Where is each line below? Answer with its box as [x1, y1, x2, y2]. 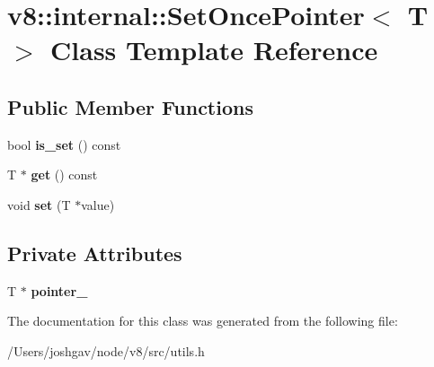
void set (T [7, 195, 71, 214]
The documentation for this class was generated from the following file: [7, 311, 398, 330]
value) [81, 195, 115, 214]
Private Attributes [7, 239, 182, 267]
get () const [31, 165, 98, 184]
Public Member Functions [7, 92, 253, 120]
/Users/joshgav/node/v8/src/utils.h [7, 341, 205, 360]
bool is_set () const [7, 135, 121, 153]
